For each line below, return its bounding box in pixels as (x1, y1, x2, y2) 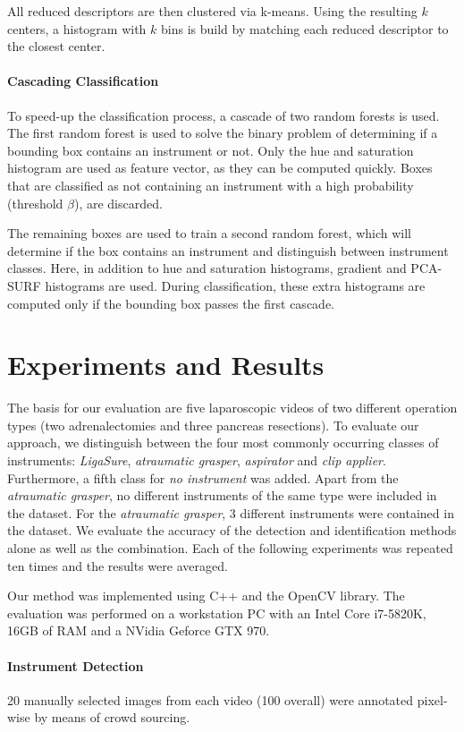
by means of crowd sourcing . (34, 708, 190, 727)
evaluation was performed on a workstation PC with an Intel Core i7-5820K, (7, 603, 426, 622)
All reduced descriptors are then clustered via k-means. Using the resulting (7, 2, 418, 20)
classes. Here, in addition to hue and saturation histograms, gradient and (7, 259, 407, 277)
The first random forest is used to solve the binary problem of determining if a (7, 123, 438, 142)
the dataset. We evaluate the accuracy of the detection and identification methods (7, 521, 457, 540)
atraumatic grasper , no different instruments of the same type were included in (7, 486, 437, 505)
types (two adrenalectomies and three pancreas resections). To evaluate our (7, 415, 419, 434)
